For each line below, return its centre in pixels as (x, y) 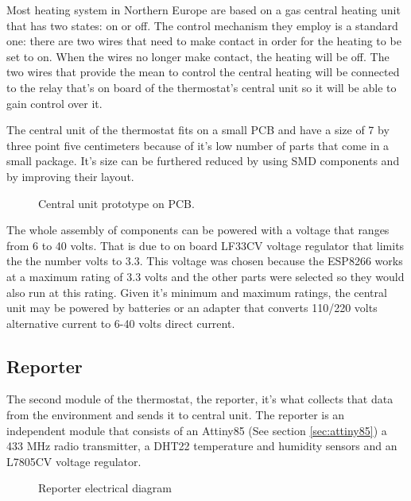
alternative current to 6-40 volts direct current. (121, 323)
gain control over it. (54, 103)
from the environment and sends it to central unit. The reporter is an (176, 415)
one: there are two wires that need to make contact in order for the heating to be (204, 41)
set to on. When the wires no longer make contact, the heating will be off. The (198, 56)
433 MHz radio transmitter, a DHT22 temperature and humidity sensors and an (202, 446)
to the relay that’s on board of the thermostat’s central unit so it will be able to (202, 87)
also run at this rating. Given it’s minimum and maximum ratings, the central (197, 292)
